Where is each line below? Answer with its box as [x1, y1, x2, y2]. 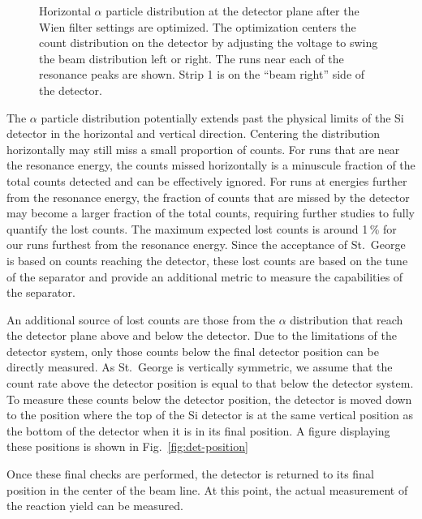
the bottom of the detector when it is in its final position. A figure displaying [6, 422, 390, 439]
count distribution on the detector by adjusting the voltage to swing [39, 34, 378, 51]
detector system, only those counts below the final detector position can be [6, 342, 379, 359]
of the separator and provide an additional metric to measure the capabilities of [6, 268, 403, 285]
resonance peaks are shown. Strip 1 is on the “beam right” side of [39, 66, 365, 83]
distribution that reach [290, 311, 403, 328]
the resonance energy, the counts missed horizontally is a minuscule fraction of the [6, 157, 416, 174]
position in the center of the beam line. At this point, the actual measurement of [6, 481, 408, 498]
